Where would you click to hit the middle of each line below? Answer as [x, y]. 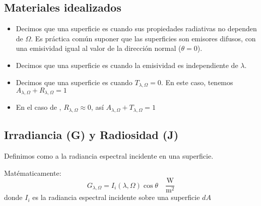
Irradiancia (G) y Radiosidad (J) [91, 135]
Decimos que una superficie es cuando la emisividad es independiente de [127, 65]
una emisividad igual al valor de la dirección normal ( [99, 48]
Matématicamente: [33, 173]
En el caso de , [39, 107]
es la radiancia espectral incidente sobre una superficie [116, 197]
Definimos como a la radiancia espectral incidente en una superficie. [109, 156]
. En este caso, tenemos [197, 82]
